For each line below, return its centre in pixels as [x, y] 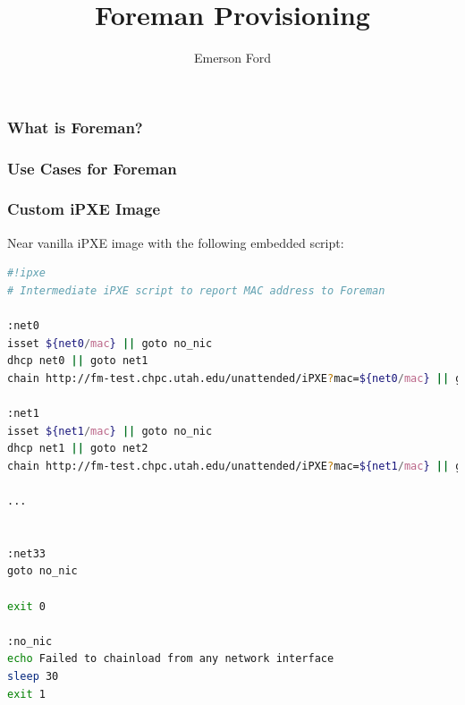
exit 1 [26, 694]
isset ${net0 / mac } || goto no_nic [110, 343]
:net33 [26, 553]
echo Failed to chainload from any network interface [171, 659]
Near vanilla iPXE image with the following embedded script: [176, 242]
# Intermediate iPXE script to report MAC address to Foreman [196, 290]
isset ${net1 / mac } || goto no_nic [110, 431]
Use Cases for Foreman [92, 168]
